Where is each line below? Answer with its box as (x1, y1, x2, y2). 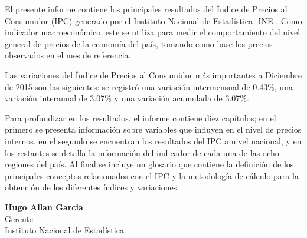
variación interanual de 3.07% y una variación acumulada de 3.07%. (5, 92, 249, 104)
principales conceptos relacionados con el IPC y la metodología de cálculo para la (5, 169, 299, 181)
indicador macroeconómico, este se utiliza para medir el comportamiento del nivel (5, 26, 301, 38)
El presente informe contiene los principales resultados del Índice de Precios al (5, 3, 288, 15)
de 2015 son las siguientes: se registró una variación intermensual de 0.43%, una (5, 80, 293, 92)
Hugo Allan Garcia (5, 200, 83, 213)
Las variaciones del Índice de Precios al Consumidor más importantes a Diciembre (5, 68, 302, 81)
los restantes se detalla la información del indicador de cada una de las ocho (5, 146, 279, 158)
